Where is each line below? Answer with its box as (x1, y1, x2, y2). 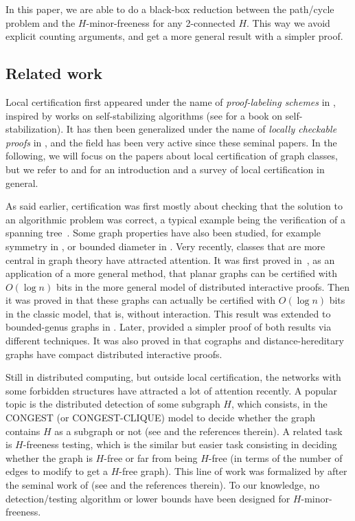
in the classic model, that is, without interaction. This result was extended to (5, 306, 331, 320)
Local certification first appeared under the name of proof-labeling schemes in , (5, 94, 336, 109)
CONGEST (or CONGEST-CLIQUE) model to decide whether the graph (5, 410, 316, 425)
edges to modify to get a (5, 464, 108, 478)
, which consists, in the (231, 397, 328, 411)
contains (5, 423, 41, 438)
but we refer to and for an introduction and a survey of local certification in (5, 162, 325, 176)
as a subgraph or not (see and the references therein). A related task (54, 423, 343, 438)
